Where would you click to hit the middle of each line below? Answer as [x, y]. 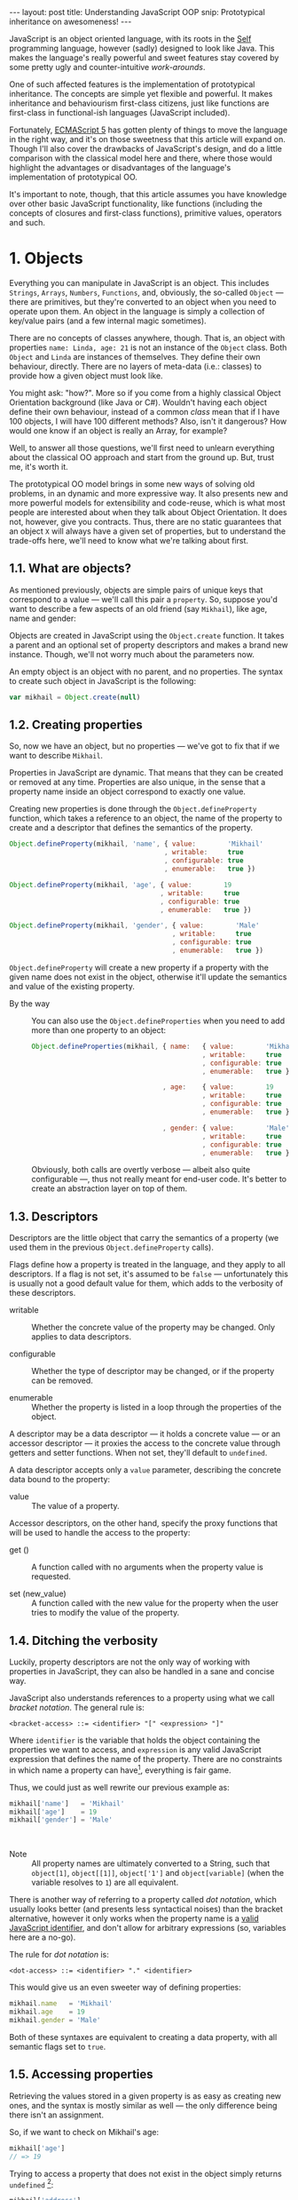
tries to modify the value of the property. [106, 1613]
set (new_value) [38, 1594]
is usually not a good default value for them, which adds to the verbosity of [146, 1283]
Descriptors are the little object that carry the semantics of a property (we [144, 1238]
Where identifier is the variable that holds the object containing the [135, 1740]
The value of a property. [75, 1506]
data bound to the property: [60, 1480]
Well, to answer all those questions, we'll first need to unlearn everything [142, 448]
